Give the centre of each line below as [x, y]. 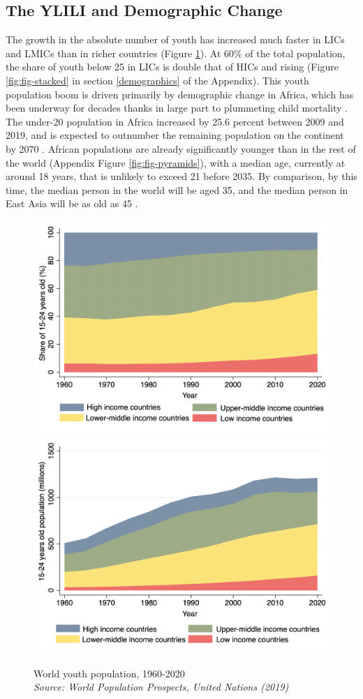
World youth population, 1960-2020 [109, 673]
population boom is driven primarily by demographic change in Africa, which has [180, 94]
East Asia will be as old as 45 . [72, 203]
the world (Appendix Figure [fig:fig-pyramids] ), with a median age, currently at [176, 162]
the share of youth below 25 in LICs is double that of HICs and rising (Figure [172, 67]
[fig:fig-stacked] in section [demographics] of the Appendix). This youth [157, 80]
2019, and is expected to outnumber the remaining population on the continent [175, 135]
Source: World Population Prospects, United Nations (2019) [161, 687]
